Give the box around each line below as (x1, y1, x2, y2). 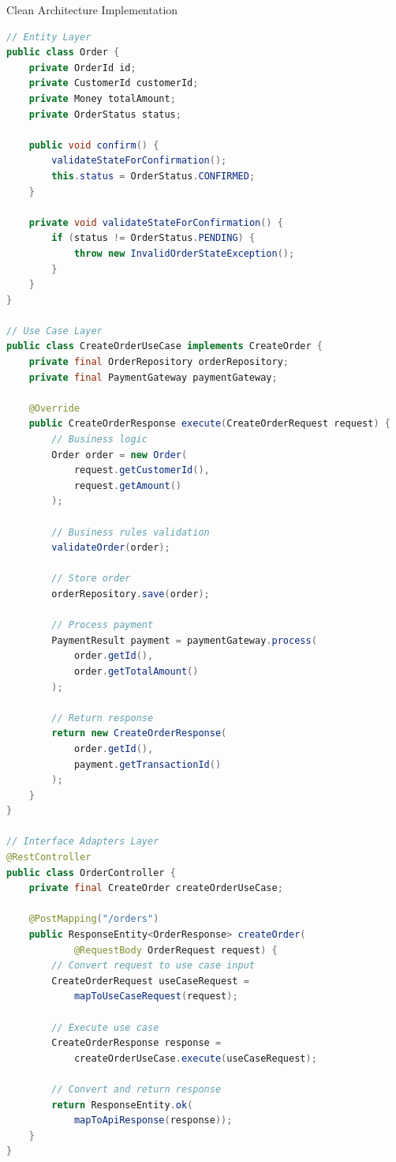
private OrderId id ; (28, 62, 136, 73)
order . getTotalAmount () (73, 665, 199, 677)
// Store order (51, 573, 131, 585)
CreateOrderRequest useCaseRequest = (51, 975, 249, 987)
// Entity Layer (6, 31, 92, 43)
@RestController (6, 852, 92, 863)
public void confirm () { (28, 139, 159, 151)
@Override (28, 402, 80, 414)
